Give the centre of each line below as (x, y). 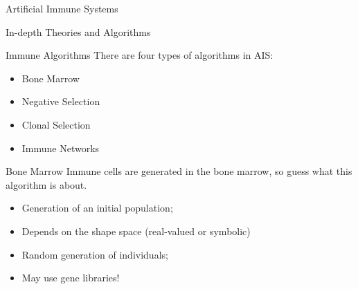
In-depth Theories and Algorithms (78, 31)
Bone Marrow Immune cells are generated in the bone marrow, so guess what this (179, 171)
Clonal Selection (56, 124)
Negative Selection (61, 101)
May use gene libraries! (71, 278)
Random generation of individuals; (95, 254)
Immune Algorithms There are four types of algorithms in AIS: (140, 55)
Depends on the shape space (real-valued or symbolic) (136, 231)
